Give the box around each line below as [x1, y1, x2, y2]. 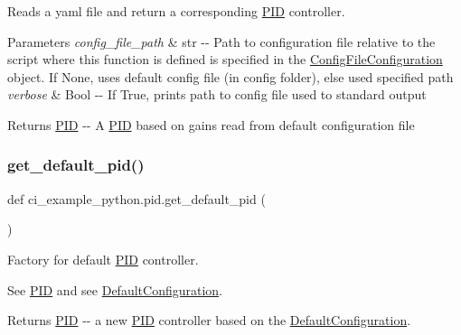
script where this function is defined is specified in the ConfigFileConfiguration [7, 50, 443, 69]
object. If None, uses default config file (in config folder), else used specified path [7, 67, 454, 86]
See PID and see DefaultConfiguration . [7, 280, 222, 299]
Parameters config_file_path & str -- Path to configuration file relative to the [7, 32, 436, 51]
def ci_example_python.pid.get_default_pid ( [7, 189, 266, 208]
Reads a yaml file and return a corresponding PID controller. [7, 2, 345, 20]
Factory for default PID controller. [7, 249, 199, 268]
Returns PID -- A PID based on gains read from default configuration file [7, 115, 415, 134]
